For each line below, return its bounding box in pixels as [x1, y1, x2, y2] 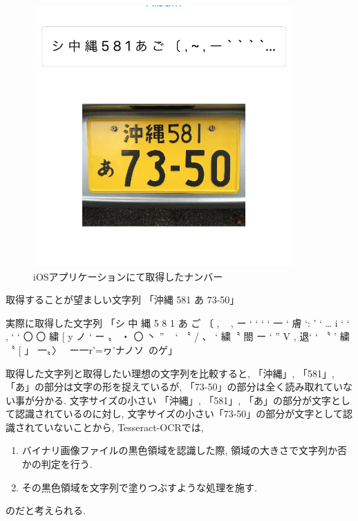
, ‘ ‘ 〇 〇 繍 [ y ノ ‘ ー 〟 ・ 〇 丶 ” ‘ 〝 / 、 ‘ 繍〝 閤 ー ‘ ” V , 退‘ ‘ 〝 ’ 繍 [6, 329, 350, 343]
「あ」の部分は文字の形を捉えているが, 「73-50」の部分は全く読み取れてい [6, 379, 343, 394]
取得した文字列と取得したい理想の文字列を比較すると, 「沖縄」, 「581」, [6, 366, 335, 380]
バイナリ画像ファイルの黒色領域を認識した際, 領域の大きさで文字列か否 [21, 443, 348, 457]
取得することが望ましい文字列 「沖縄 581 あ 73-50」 [6, 292, 240, 307]
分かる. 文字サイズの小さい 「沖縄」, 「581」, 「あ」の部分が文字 [34, 392, 331, 407]
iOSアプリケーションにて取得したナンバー [33, 269, 223, 283]
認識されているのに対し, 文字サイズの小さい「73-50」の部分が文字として [15, 406, 343, 421]
